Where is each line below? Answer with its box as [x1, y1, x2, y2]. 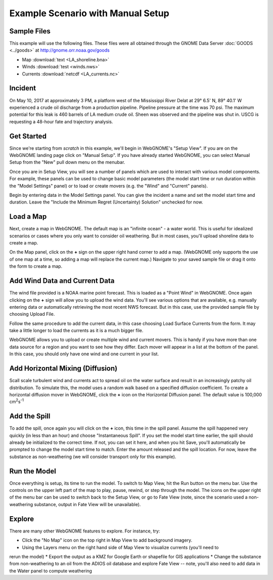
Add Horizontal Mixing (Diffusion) [9, 364, 118, 373]
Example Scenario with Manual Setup [9, 8, 169, 19]
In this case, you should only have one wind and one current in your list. [9, 351, 159, 357]
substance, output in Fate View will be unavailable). [33, 501, 141, 507]
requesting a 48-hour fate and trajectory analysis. [9, 118, 113, 125]
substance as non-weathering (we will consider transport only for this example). [9, 453, 176, 460]
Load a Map [9, 213, 47, 221]
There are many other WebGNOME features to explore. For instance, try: [9, 528, 160, 534]
